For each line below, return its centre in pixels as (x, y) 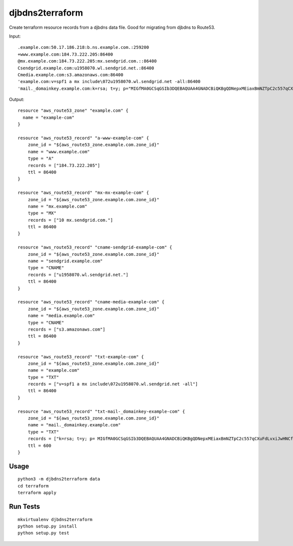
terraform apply (37, 493)
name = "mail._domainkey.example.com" (74, 425)
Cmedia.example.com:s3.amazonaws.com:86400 (71, 75)
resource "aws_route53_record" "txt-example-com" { (81, 357)
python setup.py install (47, 526)
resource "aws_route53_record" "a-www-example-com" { (83, 138)
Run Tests (24, 506)
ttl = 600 (39, 445)
